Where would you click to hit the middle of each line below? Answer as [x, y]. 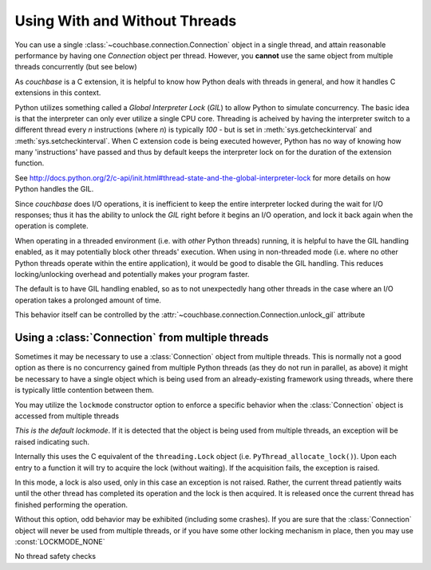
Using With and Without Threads [126, 21]
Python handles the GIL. [54, 189]
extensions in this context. [58, 93]
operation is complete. [51, 226]
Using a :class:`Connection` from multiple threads [142, 337]
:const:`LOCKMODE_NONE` [60, 541]
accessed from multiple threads [67, 416]
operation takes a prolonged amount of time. [88, 300]
